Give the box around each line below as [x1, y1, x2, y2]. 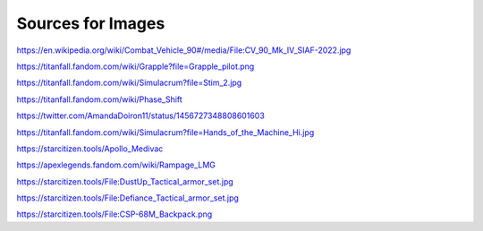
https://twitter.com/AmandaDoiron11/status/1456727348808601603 [16, 110, 266, 121]
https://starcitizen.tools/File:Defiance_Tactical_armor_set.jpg [16, 192, 239, 203]
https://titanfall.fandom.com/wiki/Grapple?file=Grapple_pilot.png [16, 61, 255, 72]
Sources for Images [16, 13, 165, 33]
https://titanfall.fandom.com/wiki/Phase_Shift [16, 94, 182, 105]
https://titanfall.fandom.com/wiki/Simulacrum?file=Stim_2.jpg [16, 77, 242, 89]
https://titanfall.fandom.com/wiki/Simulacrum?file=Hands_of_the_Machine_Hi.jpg [16, 126, 315, 138]
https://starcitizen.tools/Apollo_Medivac [16, 143, 164, 154]
